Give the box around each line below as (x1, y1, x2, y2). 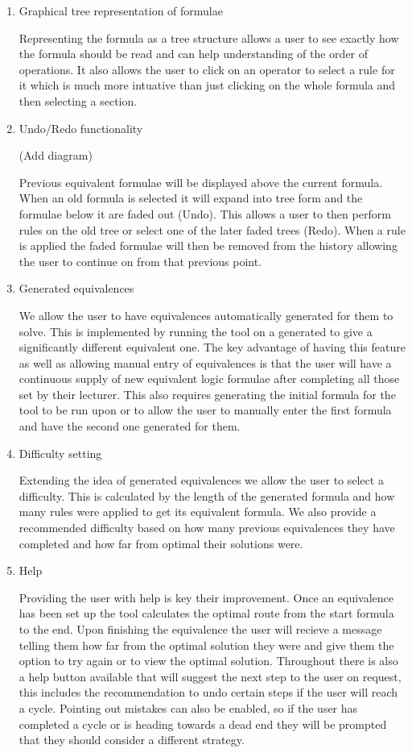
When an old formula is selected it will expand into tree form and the (19, 189, 363, 206)
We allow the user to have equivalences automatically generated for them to (19, 306, 393, 323)
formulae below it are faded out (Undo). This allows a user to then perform (19, 205, 391, 222)
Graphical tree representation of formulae (19, 2, 223, 19)
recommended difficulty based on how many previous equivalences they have (19, 519, 395, 536)
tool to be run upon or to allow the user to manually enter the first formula (19, 401, 392, 418)
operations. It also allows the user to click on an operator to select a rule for (19, 60, 395, 77)
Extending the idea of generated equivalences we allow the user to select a (19, 472, 384, 489)
